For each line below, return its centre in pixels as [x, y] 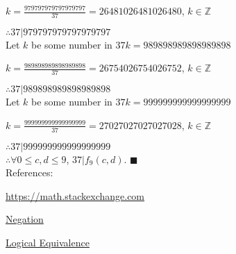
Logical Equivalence [48, 243]
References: [29, 172]
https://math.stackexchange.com [75, 195]
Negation [25, 219]
